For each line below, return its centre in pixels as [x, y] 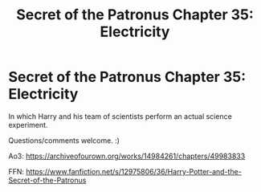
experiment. [28, 125]
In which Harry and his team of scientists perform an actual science [120, 116]
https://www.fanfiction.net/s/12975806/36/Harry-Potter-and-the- [134, 171]
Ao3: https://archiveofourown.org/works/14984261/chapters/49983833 [127, 156]
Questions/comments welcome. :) [64, 140]
